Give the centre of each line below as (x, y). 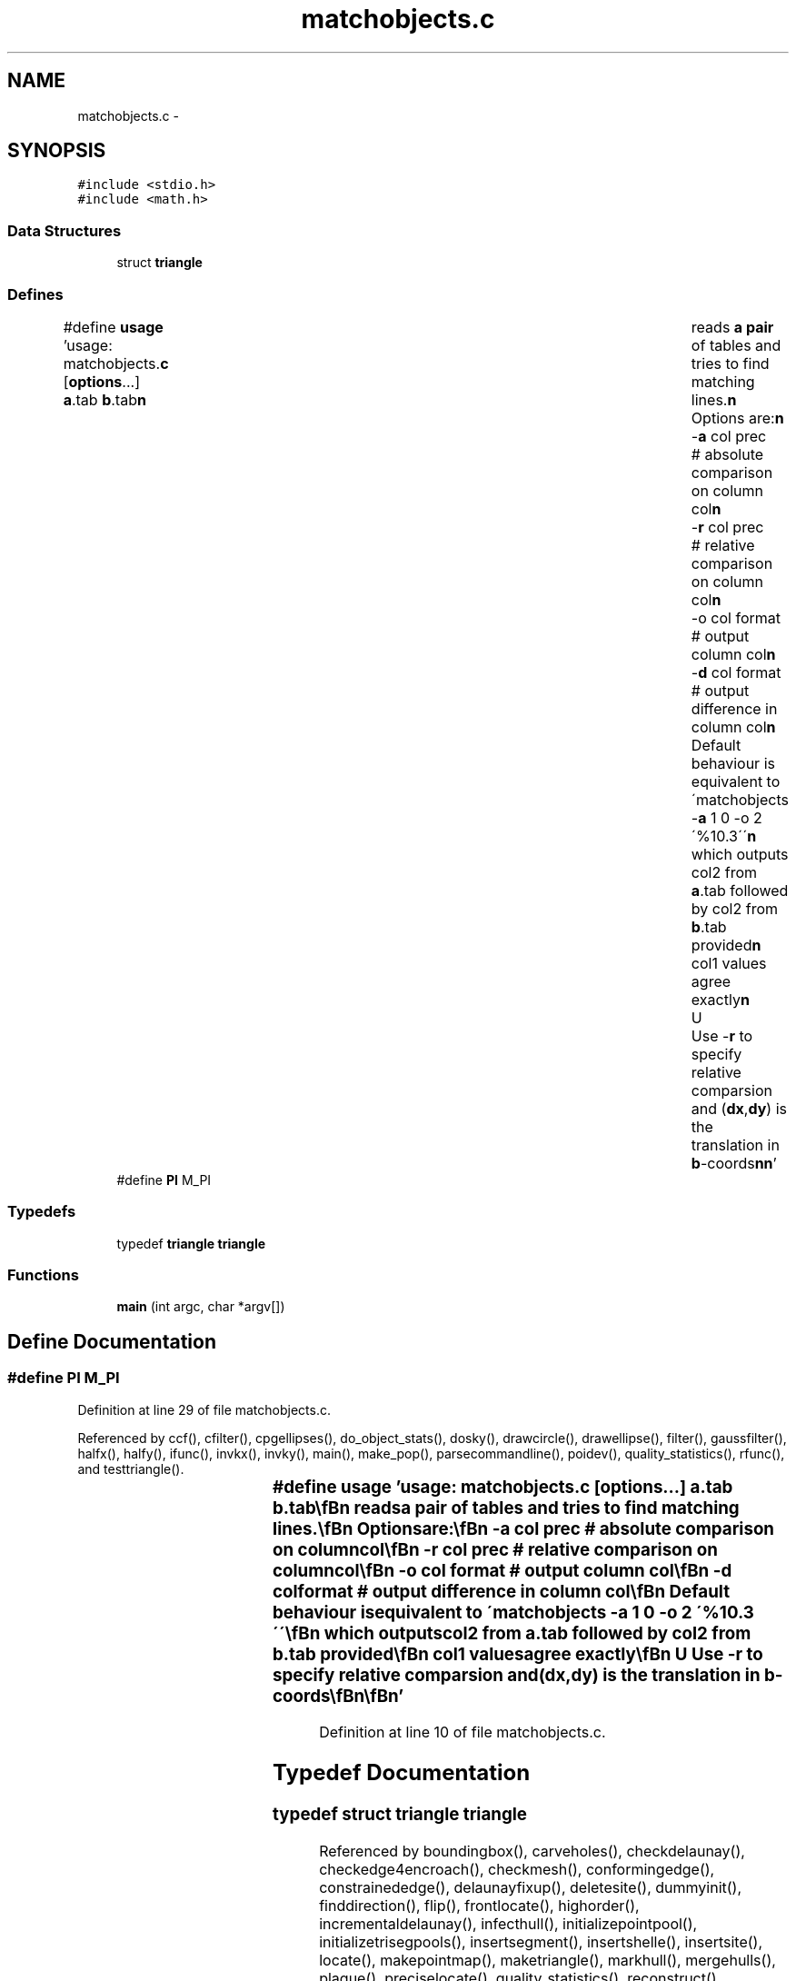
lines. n (714, 399)
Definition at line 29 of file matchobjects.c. (204, 1409)
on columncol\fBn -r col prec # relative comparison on (495, 1549)
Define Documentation (112, 1341)
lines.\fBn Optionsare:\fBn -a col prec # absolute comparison (524, 1528)
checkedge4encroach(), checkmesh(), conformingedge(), (517, 1869)
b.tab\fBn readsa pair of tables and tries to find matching (506, 1508)
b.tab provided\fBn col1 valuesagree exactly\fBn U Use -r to (518, 1654)
